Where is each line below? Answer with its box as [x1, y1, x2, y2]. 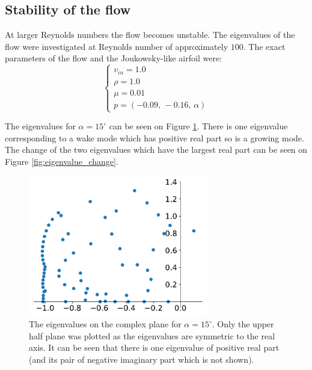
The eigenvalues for [5, 120, 76, 132]
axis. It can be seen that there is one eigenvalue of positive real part [29, 341, 280, 354]
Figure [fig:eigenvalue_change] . [5, 155, 118, 167]
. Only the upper [212, 318, 274, 330]
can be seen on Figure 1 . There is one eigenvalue [109, 120, 288, 132]
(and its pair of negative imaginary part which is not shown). [29, 353, 254, 365]
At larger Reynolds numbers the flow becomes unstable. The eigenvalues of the [5, 28, 295, 41]
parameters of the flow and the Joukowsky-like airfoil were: [5, 52, 222, 64]
